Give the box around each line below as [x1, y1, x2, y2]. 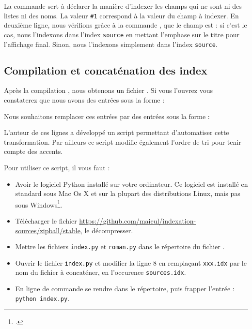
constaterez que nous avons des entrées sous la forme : [4, 94, 165, 105]
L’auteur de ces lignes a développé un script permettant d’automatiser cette [4, 127, 229, 137]
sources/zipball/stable [15, 225, 80, 235]
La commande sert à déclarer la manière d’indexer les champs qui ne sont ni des [4, 1, 242, 11]
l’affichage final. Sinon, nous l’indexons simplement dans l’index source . [4, 39, 218, 49]
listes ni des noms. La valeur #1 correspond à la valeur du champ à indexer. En [4, 10, 239, 20]
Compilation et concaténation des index [4, 62, 207, 77]
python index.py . [15, 293, 70, 303]
